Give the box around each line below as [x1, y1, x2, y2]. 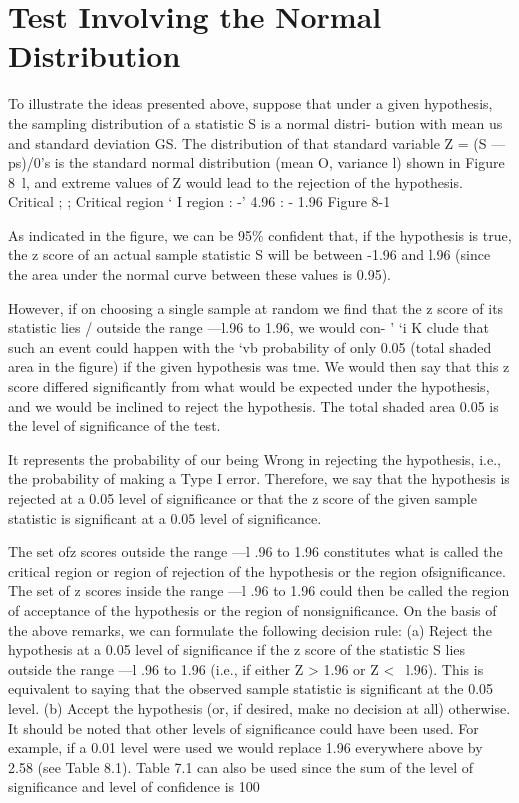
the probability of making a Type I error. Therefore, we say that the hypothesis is [8, 468, 510, 489]
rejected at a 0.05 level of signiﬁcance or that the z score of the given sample [8, 488, 477, 508]
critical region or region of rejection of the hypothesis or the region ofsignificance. [8, 560, 506, 581]
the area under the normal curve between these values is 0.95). [8, 264, 392, 285]
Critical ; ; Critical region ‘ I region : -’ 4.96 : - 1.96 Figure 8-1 [8, 191, 391, 212]
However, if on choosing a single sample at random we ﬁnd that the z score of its [8, 297, 504, 318]
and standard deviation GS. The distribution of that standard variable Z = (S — [8, 132, 506, 153]
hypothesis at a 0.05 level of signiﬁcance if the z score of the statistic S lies [8, 639, 466, 660]
